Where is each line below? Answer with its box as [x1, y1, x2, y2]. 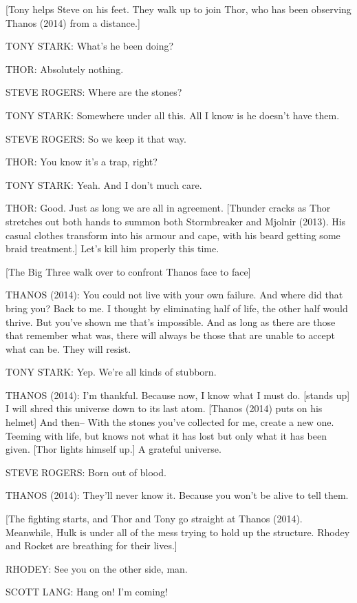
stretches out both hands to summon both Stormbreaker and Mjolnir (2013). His [6, 214, 346, 228]
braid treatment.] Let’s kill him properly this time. [6, 241, 219, 256]
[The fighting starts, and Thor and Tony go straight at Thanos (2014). [6, 511, 303, 526]
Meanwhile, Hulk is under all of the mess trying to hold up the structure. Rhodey [6, 524, 350, 539]
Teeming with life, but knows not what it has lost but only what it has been [6, 428, 327, 442]
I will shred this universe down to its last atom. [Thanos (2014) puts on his [6, 401, 323, 416]
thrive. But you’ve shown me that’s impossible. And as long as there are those [6, 314, 336, 329]
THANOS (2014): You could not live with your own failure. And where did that [6, 287, 343, 302]
